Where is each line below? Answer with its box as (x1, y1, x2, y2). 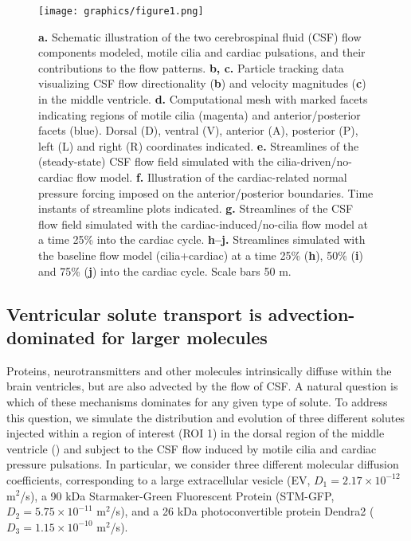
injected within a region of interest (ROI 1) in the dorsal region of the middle (6, 425, 385, 441)
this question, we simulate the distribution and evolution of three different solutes (6, 409, 405, 425)
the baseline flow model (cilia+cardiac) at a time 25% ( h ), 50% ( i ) (38, 246, 363, 263)
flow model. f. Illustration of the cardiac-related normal (76, 169, 347, 185)
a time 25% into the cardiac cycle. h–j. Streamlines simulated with (38, 231, 366, 248)
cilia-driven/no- (276, 153, 353, 170)
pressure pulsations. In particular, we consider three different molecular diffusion (6, 456, 399, 472)
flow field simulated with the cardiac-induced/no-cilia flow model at (38, 215, 368, 232)
